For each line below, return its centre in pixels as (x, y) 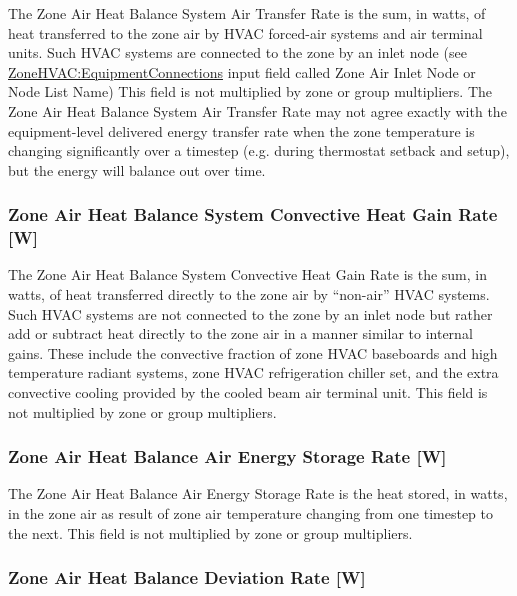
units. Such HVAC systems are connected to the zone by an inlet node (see (237, 52)
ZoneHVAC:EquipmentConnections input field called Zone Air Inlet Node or (242, 71)
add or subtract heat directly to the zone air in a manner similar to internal (240, 333)
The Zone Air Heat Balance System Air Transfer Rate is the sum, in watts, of (247, 13)
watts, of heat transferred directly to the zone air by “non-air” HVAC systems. (249, 294)
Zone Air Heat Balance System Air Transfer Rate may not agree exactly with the (257, 110)
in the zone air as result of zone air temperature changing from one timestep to (250, 513)
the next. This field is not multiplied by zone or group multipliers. (210, 532)
